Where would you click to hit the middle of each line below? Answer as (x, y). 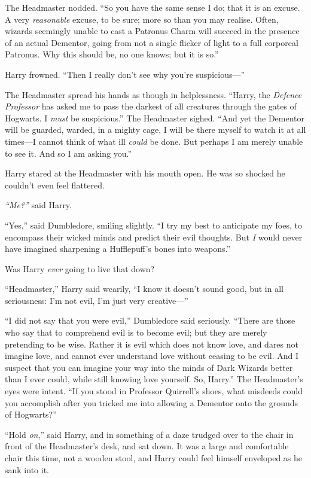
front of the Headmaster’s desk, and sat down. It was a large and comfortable (147, 446)
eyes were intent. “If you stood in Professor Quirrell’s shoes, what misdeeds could (154, 391)
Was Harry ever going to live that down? (80, 268)
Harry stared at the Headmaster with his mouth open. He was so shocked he (145, 173)
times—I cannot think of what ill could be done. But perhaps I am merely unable (154, 141)
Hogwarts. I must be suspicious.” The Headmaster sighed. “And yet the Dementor (155, 118)
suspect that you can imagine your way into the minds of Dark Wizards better (149, 367)
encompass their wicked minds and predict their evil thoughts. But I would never (154, 237)
